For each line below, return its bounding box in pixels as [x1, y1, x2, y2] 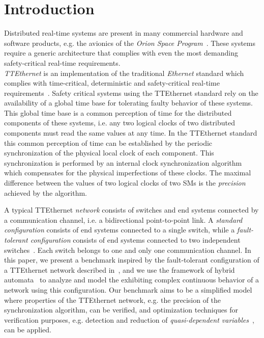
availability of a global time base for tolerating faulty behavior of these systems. [4, 97, 253, 108]
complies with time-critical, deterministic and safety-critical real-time [4, 77, 220, 88]
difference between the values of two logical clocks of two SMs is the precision [4, 177, 246, 188]
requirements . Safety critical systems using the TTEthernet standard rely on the [4, 87, 258, 98]
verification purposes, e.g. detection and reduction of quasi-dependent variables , [4, 314, 254, 325]
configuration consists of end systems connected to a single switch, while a [4, 224, 235, 235]
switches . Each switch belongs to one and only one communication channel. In [4, 244, 251, 255]
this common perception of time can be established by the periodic [4, 137, 213, 148]
